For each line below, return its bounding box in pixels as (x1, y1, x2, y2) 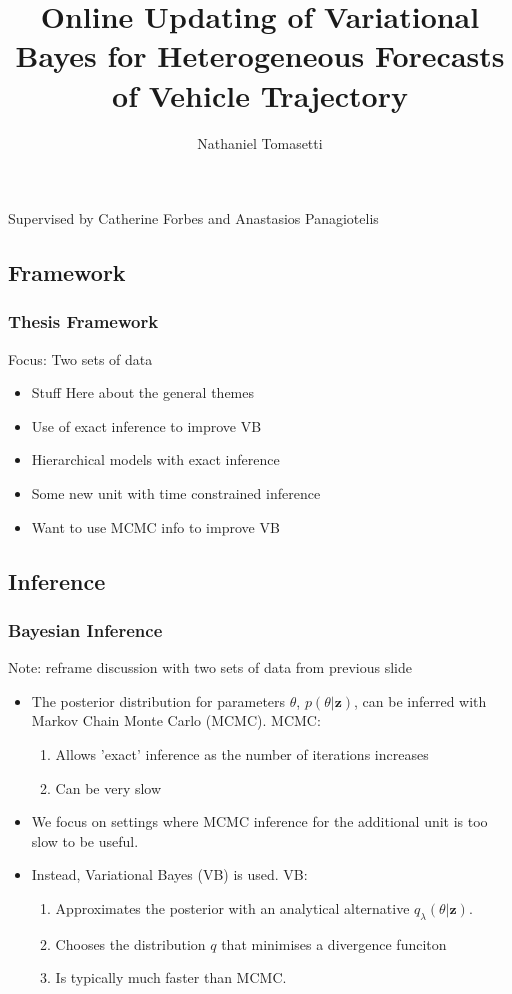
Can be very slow (55, 777, 162, 798)
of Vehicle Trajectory (112, 74, 408, 115)
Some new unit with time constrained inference (31, 483, 321, 504)
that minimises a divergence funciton (221, 933, 447, 954)
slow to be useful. (31, 830, 139, 851)
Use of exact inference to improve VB (31, 415, 262, 436)
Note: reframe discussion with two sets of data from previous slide (8, 657, 412, 678)
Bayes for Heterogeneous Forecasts (15, 35, 505, 76)
